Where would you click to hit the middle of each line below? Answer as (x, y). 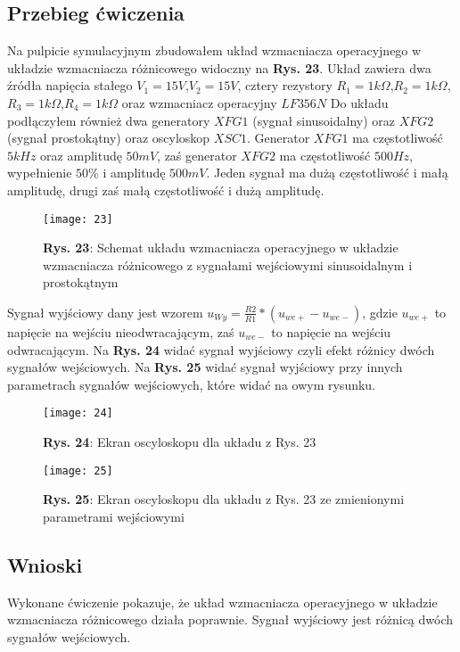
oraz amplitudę (81, 155)
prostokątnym (81, 282)
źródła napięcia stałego (70, 85)
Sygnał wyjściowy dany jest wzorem (105, 312)
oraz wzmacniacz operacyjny (199, 102)
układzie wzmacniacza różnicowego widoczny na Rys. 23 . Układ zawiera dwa (219, 67)
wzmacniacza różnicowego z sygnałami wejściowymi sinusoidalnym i (228, 264)
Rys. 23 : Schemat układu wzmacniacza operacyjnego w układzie (221, 248)
